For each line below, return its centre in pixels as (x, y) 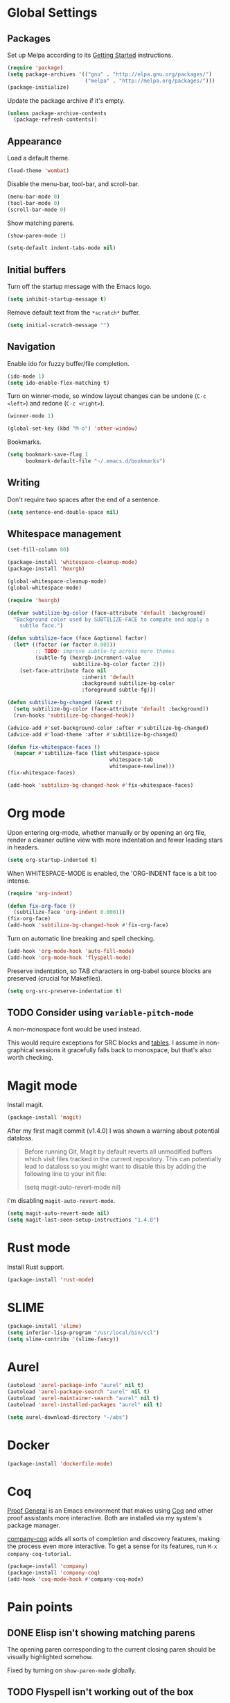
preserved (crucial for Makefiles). (55, 978)
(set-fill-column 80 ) (38, 550)
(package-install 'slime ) (44, 1326)
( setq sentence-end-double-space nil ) (63, 512)
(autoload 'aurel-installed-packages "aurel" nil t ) (85, 1404)
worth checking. (30, 1058)
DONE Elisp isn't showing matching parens (101, 1633)
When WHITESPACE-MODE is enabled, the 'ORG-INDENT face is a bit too (112, 873)
